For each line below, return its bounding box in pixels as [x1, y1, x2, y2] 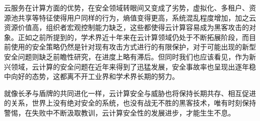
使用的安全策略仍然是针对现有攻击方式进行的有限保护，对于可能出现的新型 [10, 41, 256, 52]
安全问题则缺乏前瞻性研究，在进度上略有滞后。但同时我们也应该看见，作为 [4, 51, 249, 61]
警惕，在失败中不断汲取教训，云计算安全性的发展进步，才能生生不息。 [4, 107, 235, 117]
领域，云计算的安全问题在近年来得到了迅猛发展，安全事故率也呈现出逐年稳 [10, 61, 256, 71]
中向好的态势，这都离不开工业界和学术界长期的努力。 [4, 71, 179, 81]
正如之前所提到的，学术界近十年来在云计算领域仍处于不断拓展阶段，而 [17, 31, 249, 42]
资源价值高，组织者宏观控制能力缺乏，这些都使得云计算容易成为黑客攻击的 [4, 22, 249, 32]
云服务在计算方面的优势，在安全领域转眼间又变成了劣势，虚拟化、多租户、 [4, 2, 249, 12]
